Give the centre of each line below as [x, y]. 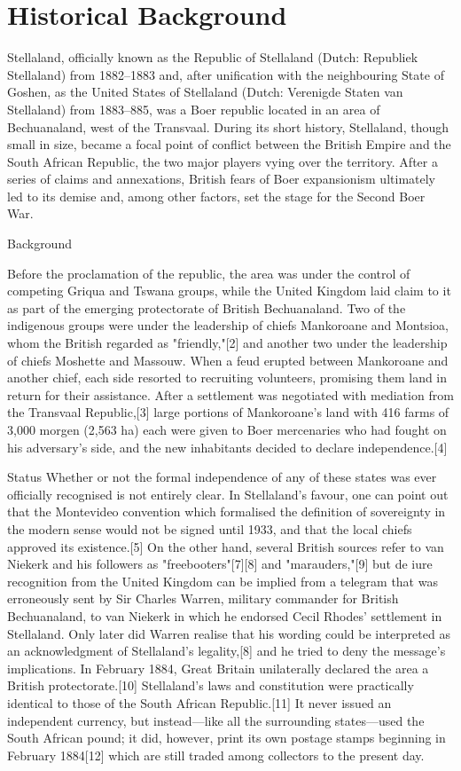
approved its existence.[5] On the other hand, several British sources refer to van [226, 546]
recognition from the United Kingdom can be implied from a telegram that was [223, 581]
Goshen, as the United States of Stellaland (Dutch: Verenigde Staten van [205, 92]
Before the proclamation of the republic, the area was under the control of [209, 273]
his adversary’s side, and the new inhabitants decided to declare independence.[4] [227, 447]
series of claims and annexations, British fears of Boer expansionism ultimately [221, 179]
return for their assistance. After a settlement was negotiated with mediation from [230, 394]
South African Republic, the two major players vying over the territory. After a [223, 161]
